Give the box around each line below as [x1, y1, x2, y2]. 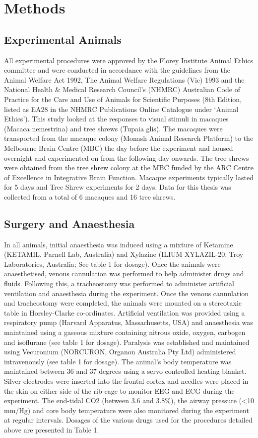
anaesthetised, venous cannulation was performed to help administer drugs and [4, 268, 244, 279]
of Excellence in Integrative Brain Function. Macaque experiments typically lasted [4, 172, 254, 182]
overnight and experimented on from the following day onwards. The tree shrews [4, 152, 249, 163]
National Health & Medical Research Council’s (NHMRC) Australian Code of [4, 84, 240, 95]
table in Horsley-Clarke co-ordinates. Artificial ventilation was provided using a [4, 307, 245, 318]
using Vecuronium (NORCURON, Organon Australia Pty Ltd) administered [4, 346, 236, 357]
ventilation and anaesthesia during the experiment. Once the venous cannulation [4, 288, 249, 298]
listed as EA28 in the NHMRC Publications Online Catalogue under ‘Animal [4, 104, 239, 114]
